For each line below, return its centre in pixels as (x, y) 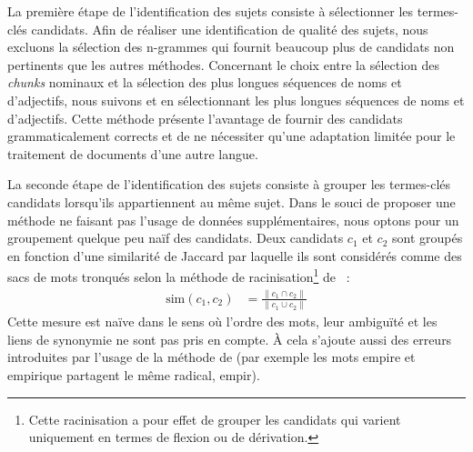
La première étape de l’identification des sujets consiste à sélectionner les (211, 11)
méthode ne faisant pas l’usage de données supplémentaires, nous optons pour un (233, 220)
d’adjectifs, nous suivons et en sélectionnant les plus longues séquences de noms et (236, 100)
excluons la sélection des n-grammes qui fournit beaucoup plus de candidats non (231, 47)
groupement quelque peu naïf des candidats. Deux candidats (176, 238)
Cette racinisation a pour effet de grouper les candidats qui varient (215, 419)
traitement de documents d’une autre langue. (133, 153)
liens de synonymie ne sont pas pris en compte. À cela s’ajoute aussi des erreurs (230, 339)
